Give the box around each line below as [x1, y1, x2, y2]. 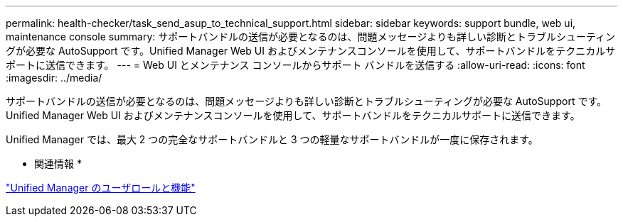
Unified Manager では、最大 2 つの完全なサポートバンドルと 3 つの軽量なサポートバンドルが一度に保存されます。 [6, 133, 538, 145]
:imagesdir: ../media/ [6, 72, 102, 84]
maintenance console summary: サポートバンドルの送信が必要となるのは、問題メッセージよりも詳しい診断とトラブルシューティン [6, 30, 616, 43]
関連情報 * [34, 157, 82, 170]
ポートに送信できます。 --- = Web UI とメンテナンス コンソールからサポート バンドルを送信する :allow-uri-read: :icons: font [6, 59, 585, 71]
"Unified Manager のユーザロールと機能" [6, 182, 196, 194]
